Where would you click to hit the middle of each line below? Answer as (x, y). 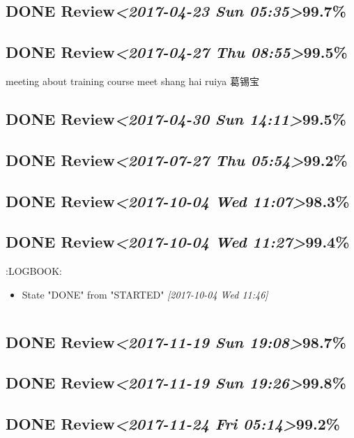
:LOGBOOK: (34, 271)
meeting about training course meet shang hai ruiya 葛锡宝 (132, 81)
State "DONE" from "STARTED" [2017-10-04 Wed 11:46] (145, 294)
